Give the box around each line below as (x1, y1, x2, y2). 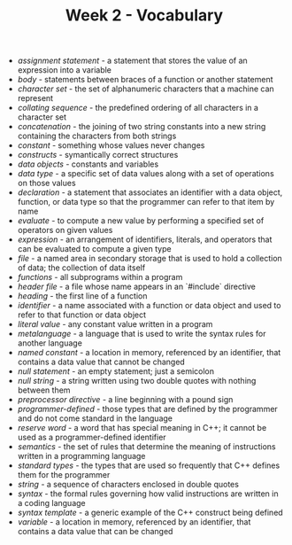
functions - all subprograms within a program (17, 272, 183, 283)
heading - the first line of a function (17, 291, 148, 301)
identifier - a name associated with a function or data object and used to (17, 300, 281, 311)
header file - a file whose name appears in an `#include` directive (17, 281, 257, 292)
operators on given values (17, 225, 113, 236)
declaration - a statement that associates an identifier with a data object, (17, 187, 283, 198)
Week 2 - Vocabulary (65, 5, 224, 26)
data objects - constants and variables (17, 159, 159, 169)
